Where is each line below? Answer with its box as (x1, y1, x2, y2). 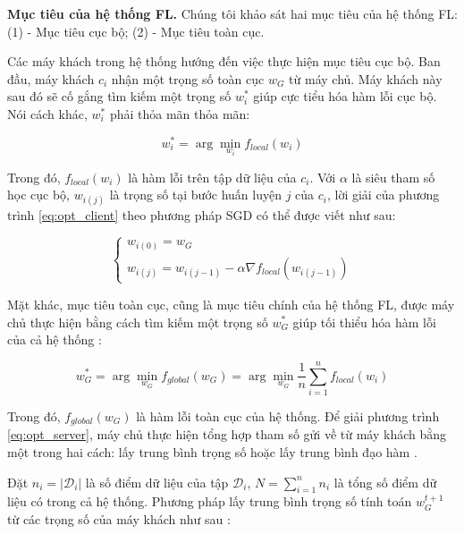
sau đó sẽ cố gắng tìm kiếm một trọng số (7, 87, 232, 106)
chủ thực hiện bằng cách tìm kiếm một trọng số (7, 312, 268, 331)
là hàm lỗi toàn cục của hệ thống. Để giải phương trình (136, 406, 440, 425)
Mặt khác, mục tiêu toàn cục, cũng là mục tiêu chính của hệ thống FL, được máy (7, 294, 455, 313)
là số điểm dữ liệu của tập (85, 472, 229, 491)
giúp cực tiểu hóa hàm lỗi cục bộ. (253, 87, 437, 106)
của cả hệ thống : (7, 330, 102, 349)
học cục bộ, (7, 185, 70, 204)
